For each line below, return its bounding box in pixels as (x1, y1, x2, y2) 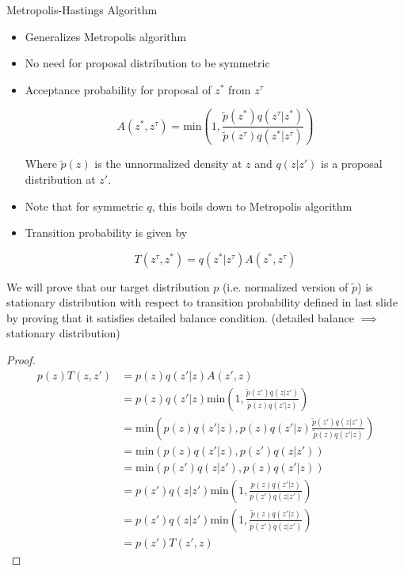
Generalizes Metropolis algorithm (25, 28, 187, 44)
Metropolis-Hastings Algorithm (6, 2, 158, 17)
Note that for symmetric (25, 197, 143, 214)
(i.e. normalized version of (222, 278, 349, 295)
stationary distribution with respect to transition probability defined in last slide (6, 294, 398, 310)
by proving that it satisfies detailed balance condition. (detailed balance (6, 309, 354, 325)
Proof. (6, 352, 36, 368)
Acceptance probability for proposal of (25, 81, 212, 97)
